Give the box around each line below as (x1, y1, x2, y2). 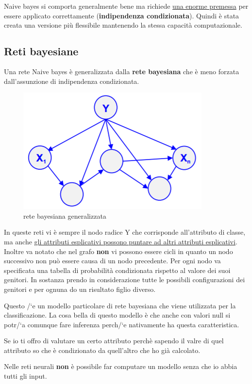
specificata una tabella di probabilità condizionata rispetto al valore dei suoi (4, 265, 231, 275)
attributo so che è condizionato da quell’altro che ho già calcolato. (4, 345, 201, 355)
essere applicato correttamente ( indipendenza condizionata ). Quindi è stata (4, 10, 239, 20)
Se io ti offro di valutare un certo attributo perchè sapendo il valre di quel (4, 336, 224, 346)
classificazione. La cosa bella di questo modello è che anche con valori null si (4, 310, 231, 320)
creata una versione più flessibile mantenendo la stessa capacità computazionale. (4, 20, 242, 30)
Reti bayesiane (4, 44, 79, 59)
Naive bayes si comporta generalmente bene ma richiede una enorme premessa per (4, 1, 249, 11)
